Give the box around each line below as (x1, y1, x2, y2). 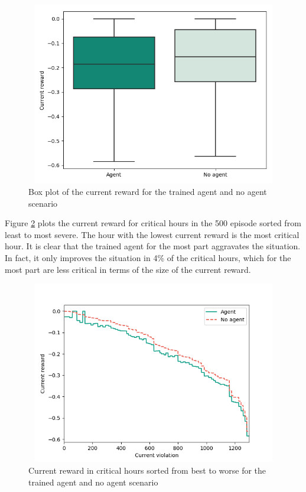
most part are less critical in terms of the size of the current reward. (5, 263, 251, 275)
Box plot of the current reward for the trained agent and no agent (28, 185, 267, 197)
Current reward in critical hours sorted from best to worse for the (28, 464, 266, 477)
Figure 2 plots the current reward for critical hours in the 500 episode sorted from (5, 217, 301, 229)
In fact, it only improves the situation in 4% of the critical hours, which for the (5, 251, 291, 263)
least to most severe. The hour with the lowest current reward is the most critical (5, 228, 300, 240)
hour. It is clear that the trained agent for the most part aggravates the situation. (5, 240, 301, 252)
